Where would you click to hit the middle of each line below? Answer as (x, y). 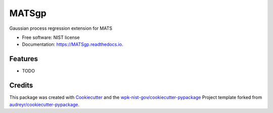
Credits (21, 86)
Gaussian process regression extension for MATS (61, 28)
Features (24, 59)
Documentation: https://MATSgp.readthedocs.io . (73, 44)
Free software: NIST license (51, 37)
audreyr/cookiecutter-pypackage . (44, 104)
